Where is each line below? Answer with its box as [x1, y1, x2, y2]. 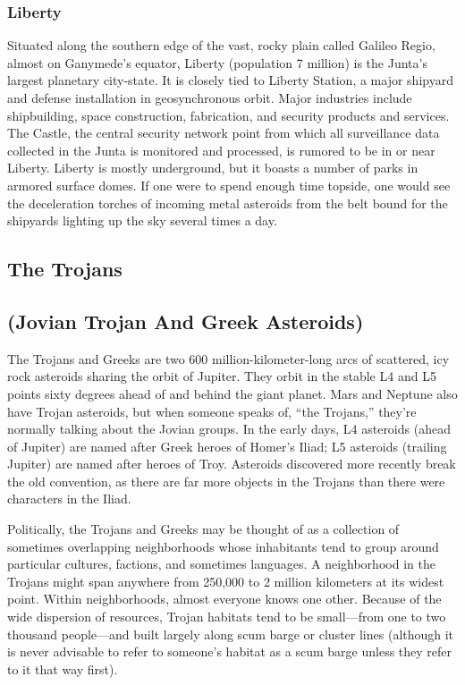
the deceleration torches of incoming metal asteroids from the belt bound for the [7, 193, 448, 212]
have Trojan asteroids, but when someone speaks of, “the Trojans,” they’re [7, 402, 417, 420]
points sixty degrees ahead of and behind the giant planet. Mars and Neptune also [7, 384, 458, 402]
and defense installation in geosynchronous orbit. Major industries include [7, 89, 412, 106]
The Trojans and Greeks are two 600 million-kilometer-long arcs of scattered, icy [7, 349, 450, 368]
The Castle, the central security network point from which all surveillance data [7, 123, 440, 142]
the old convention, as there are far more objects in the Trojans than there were [7, 471, 445, 490]
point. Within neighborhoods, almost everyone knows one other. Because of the [7, 589, 442, 608]
